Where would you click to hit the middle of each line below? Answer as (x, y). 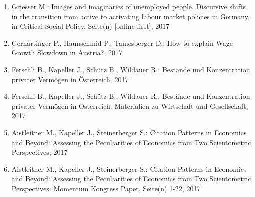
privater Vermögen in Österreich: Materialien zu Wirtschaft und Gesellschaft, (130, 105)
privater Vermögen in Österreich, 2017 (70, 79)
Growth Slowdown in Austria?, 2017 (67, 53)
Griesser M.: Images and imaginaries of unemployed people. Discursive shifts (128, 6)
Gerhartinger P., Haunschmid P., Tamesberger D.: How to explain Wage (122, 43)
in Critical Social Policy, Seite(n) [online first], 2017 (91, 26)
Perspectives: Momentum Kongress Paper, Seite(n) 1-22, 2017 (106, 188)
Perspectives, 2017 (40, 152)
